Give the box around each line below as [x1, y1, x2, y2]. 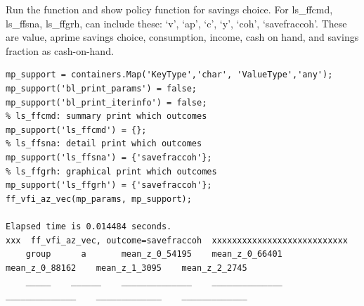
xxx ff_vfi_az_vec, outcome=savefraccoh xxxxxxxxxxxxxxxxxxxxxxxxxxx [6, 235, 348, 246]
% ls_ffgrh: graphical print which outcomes [6, 166, 217, 177]
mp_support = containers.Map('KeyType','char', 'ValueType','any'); [6, 70, 333, 80]
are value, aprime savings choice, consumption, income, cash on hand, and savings [6, 30, 359, 44]
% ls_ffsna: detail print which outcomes [6, 139, 202, 149]
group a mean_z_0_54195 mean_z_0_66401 [25, 249, 282, 260]
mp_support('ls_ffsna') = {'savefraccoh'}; [6, 152, 212, 162]
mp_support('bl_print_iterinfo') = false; [6, 97, 207, 108]
